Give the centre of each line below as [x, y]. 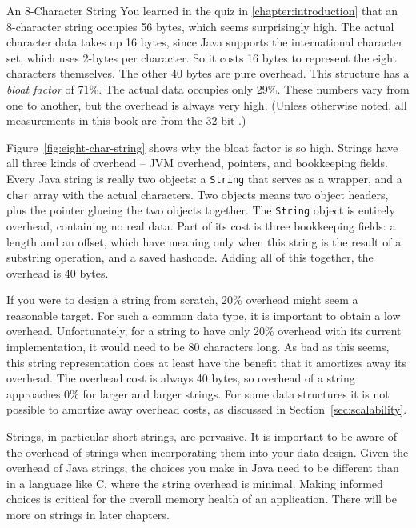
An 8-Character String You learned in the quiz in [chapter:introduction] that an [202, 10]
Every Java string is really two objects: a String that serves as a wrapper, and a [204, 178]
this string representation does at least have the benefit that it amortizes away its [206, 362]
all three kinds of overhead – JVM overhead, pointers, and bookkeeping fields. [198, 163]
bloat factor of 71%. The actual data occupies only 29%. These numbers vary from [208, 88]
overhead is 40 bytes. [58, 272]
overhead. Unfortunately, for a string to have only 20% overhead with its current [204, 331]
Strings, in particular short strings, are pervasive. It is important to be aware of [202, 436]
